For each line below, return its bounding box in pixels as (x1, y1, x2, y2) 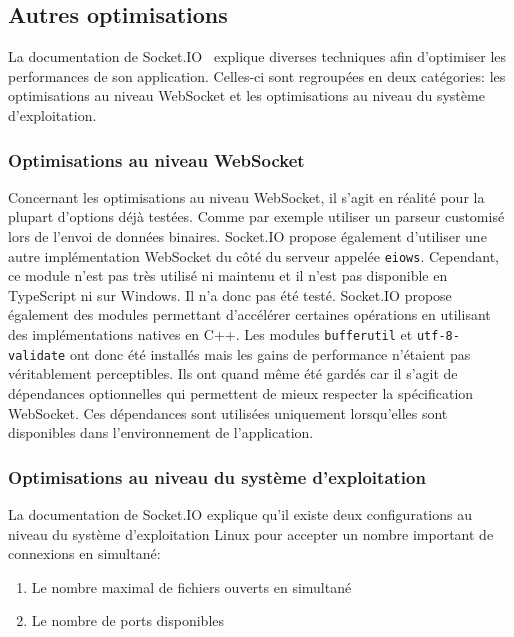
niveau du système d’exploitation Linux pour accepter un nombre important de (8, 523, 494, 544)
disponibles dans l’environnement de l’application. (8, 422, 314, 443)
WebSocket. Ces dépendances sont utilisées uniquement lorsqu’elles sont (8, 402, 448, 423)
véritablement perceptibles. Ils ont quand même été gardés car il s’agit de (8, 363, 458, 384)
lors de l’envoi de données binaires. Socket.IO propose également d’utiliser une (8, 225, 487, 246)
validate (8, 348, 66, 363)
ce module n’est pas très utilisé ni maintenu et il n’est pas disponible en (8, 265, 448, 286)
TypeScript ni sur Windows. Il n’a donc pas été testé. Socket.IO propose (8, 284, 452, 305)
